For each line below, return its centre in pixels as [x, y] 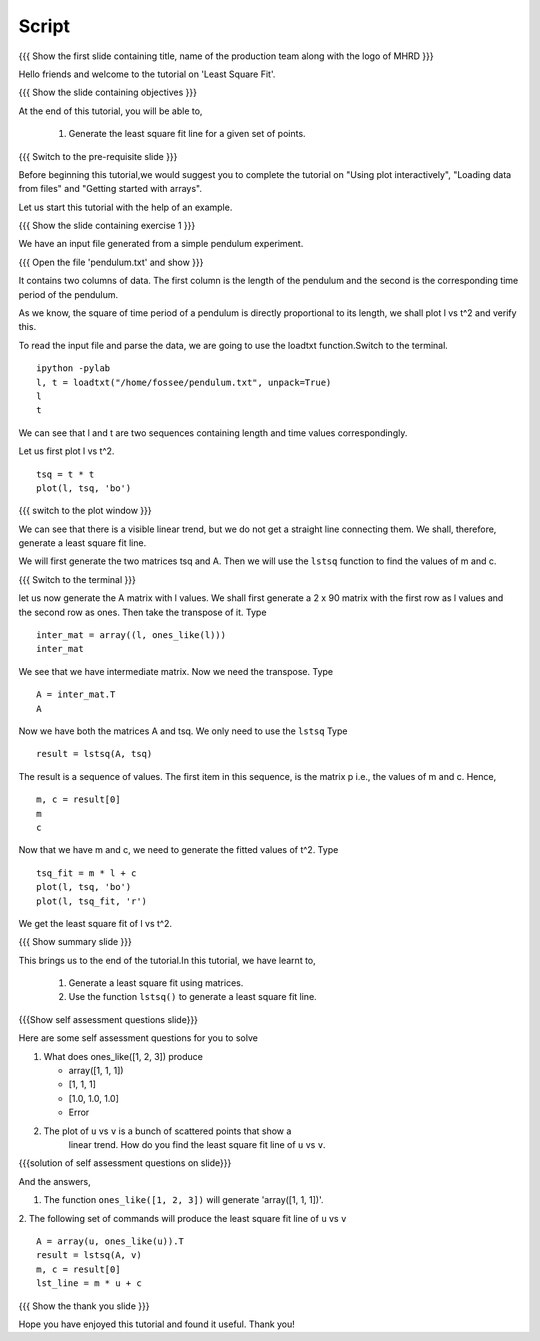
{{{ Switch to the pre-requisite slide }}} [98, 156]
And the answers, [54, 1181]
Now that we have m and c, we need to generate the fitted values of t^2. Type [178, 850]
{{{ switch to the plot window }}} [85, 511]
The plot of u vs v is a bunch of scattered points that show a [167, 1131]
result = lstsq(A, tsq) [94, 754]
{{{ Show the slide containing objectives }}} [107, 92]
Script [44, 26]
